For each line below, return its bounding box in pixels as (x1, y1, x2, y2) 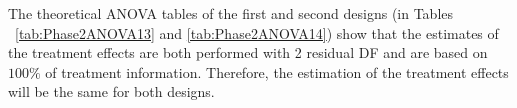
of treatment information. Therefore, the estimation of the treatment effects (45, 61, 509, 82)
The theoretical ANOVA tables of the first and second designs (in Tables (8, 3, 454, 23)
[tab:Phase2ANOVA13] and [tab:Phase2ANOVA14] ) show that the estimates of (15, 22, 499, 43)
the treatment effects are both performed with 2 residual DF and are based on (8, 42, 488, 63)
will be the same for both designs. (8, 81, 215, 102)
